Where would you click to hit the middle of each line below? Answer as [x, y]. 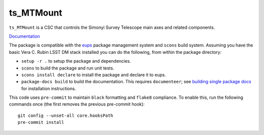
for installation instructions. [49, 89]
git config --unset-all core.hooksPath [66, 115]
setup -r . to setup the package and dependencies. [76, 61]
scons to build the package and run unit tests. [68, 68]
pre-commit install [41, 123]
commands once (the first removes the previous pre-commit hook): [77, 104]
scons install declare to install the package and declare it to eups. [94, 75]
